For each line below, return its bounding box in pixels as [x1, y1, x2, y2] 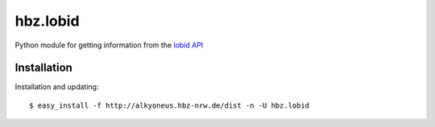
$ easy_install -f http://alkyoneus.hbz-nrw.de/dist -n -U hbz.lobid [29, 100, 310, 110]
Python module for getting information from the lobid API [14, 40, 204, 50]
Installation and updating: [14, 82, 99, 92]
